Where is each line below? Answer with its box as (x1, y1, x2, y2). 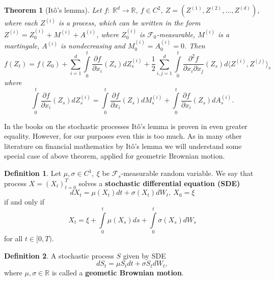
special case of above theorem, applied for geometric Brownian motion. (4, 150, 225, 161)
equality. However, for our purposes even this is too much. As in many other (4, 131, 242, 141)
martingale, (4, 40, 40, 51)
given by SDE (123, 250, 166, 261)
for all (4, 233, 23, 244)
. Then (184, 40, 205, 51)
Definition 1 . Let (4, 168, 62, 178)
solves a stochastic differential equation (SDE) (78, 177, 240, 188)
